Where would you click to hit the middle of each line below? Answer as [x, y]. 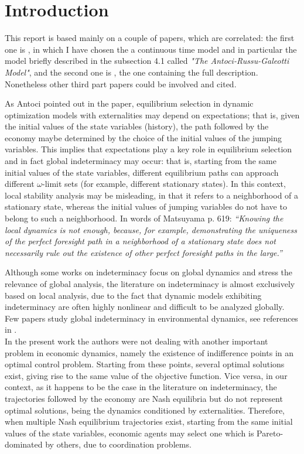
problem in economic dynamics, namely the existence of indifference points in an [149, 352]
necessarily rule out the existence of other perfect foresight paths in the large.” [144, 252]
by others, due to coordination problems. [118, 444]
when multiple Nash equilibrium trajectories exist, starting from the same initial [149, 421]
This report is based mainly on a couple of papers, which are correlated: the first [150, 38]
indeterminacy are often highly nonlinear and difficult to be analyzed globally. [145, 307]
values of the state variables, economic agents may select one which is [129, 433]
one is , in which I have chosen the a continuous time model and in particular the [151, 49]
